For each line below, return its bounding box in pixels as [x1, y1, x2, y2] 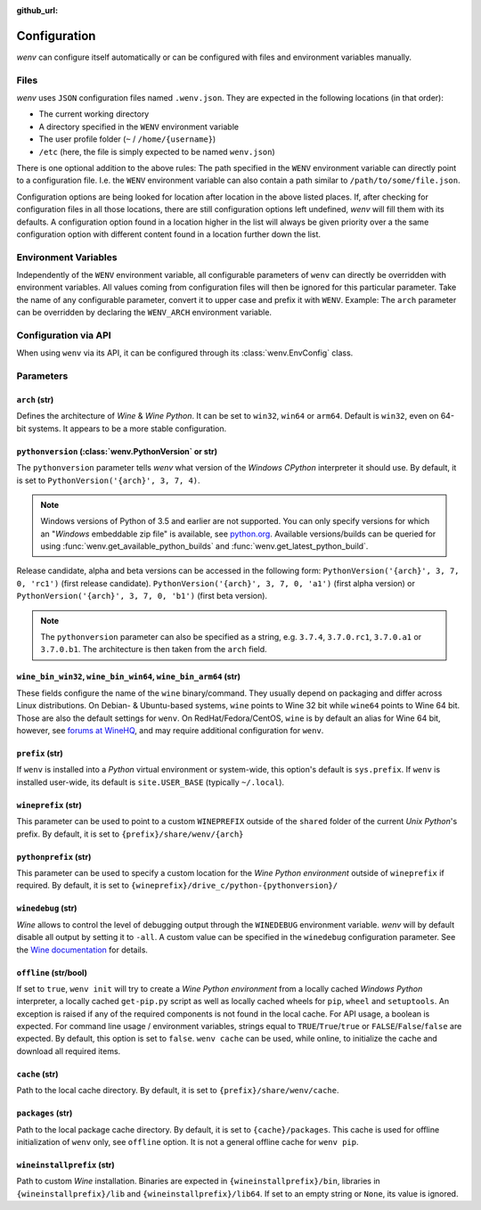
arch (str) [16, 394, 54, 405]
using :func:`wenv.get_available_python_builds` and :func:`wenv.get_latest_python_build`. [40, 541, 369, 552]
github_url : [16, 5, 58, 15]
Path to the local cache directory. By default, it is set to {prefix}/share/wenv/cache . [16, 1085, 339, 1096]
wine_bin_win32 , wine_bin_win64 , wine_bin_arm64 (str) [16, 671, 240, 682]
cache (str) [16, 1068, 59, 1079]
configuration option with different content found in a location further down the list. [16, 228, 321, 240]
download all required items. [16, 1045, 121, 1056]
